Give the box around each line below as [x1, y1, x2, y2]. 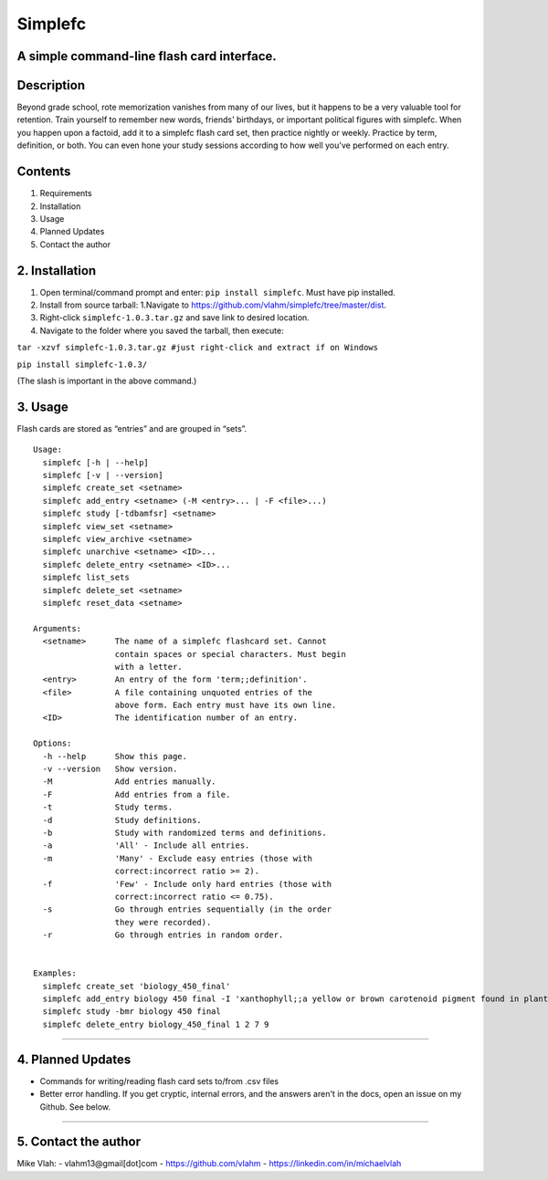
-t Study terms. [42, 802, 174, 812]
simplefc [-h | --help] [42, 457, 150, 467]
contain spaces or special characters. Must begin [114, 649, 346, 659]
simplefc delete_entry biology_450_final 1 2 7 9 [42, 1018, 269, 1029]
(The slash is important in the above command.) [16, 375, 197, 386]
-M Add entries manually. [42, 777, 216, 787]
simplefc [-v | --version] [42, 470, 163, 481]
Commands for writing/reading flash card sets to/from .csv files [39, 1075, 279, 1086]
